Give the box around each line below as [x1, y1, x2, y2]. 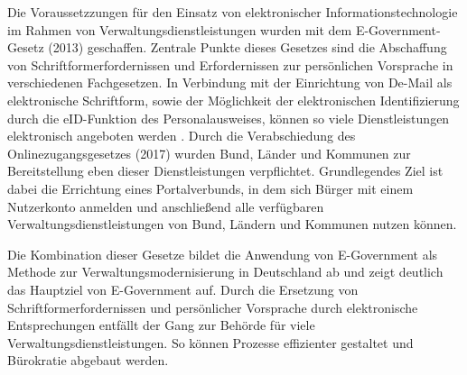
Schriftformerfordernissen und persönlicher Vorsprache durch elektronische [7, 297, 418, 316]
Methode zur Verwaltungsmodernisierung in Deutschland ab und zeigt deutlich [7, 262, 444, 281]
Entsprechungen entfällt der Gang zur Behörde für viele [7, 316, 315, 334]
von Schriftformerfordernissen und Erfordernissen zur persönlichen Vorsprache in [7, 55, 453, 74]
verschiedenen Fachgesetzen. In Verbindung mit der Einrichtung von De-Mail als [7, 73, 453, 92]
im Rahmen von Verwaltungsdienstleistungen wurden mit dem [7, 20, 352, 39]
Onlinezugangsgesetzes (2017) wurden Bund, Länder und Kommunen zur [7, 143, 411, 162]
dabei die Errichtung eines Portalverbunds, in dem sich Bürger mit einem [7, 178, 414, 197]
